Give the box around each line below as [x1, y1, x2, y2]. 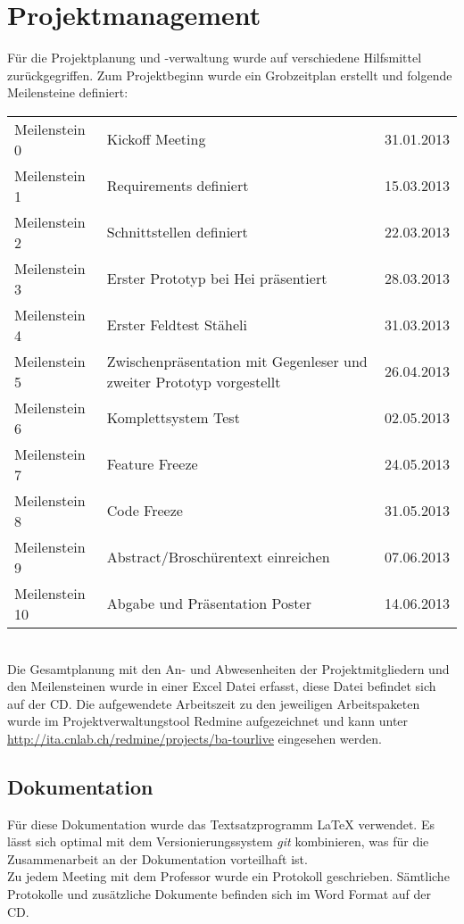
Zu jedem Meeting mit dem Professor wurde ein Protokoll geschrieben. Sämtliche [7, 867, 450, 886]
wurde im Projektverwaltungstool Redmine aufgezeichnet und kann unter [7, 712, 409, 730]
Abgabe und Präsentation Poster [106, 593, 311, 614]
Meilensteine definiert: [7, 83, 128, 102]
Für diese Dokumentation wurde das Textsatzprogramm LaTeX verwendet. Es [7, 814, 435, 833]
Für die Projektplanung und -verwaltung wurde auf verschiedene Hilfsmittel [7, 48, 422, 67]
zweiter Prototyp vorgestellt [106, 370, 281, 392]
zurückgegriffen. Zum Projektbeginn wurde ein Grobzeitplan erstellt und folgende [7, 65, 452, 84]
